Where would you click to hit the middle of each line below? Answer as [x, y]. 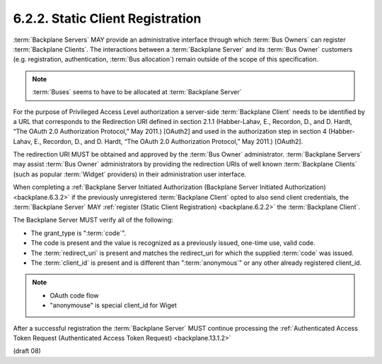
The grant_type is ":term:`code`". [79, 233]
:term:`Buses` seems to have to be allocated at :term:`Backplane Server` [137, 92]
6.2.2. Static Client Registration [107, 18]
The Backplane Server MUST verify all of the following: [93, 220]
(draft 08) [27, 351]
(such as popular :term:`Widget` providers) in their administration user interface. [130, 174]
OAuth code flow [74, 295]
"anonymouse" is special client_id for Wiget [113, 305]
